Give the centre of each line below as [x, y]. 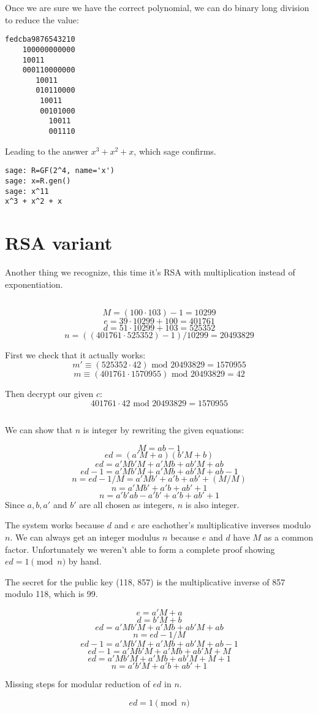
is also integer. [212, 504]
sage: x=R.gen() [38, 181]
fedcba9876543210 [40, 40]
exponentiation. [34, 284]
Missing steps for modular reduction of [78, 684]
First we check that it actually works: [75, 354]
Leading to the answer [47, 151]
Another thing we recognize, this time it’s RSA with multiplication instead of [150, 272]
